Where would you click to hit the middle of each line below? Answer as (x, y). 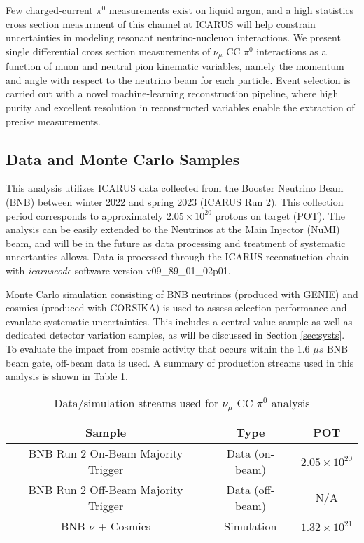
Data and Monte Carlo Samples (123, 158)
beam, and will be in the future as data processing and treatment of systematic (176, 242)
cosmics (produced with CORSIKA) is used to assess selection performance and (176, 308)
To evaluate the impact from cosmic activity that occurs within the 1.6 (158, 348)
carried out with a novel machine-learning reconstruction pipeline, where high (172, 93)
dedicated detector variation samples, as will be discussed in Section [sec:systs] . (175, 335)
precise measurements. (53, 121)
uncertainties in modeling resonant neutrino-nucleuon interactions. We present (173, 37)
